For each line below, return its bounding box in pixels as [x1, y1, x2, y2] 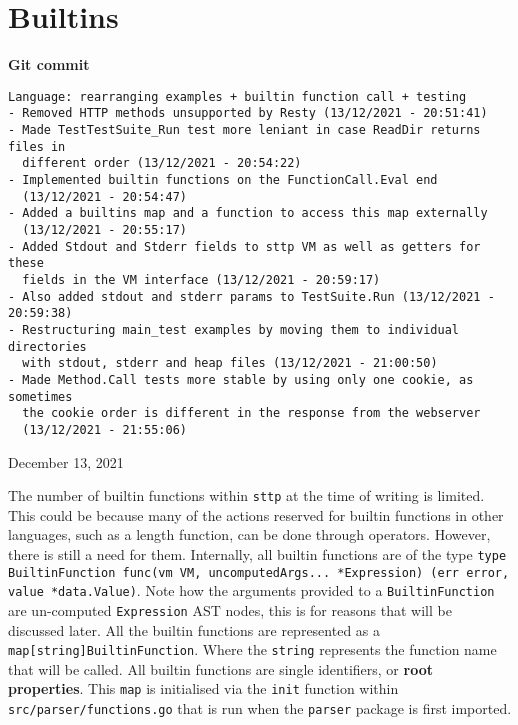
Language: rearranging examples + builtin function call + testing [8, 89, 467, 104]
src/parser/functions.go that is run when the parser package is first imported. [8, 698, 512, 719]
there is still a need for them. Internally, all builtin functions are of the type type [8, 543, 507, 564]
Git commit [8, 54, 90, 75]
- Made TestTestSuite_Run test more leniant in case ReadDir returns [8, 123, 481, 138]
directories [8, 339, 87, 354]
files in [8, 139, 66, 154]
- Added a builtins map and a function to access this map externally [8, 206, 488, 221]
